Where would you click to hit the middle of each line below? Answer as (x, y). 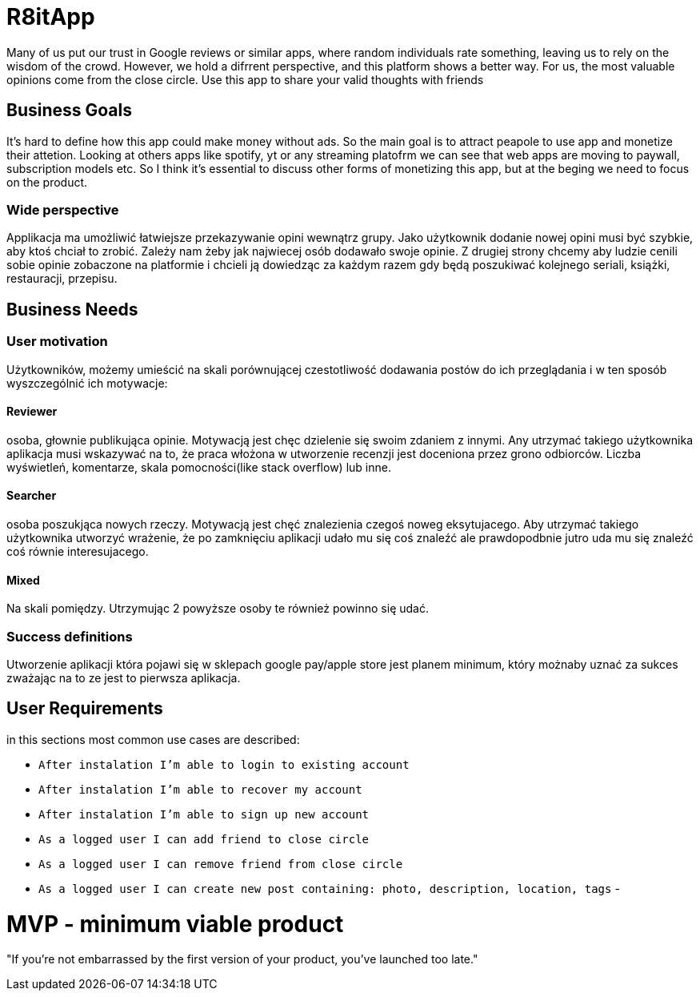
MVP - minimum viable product (175, 924)
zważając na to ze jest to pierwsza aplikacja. (124, 677)
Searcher (32, 496)
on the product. (47, 182)
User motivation (57, 342)
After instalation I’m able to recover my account (200, 789)
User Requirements (85, 709)
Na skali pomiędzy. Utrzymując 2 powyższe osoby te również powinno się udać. (218, 609)
